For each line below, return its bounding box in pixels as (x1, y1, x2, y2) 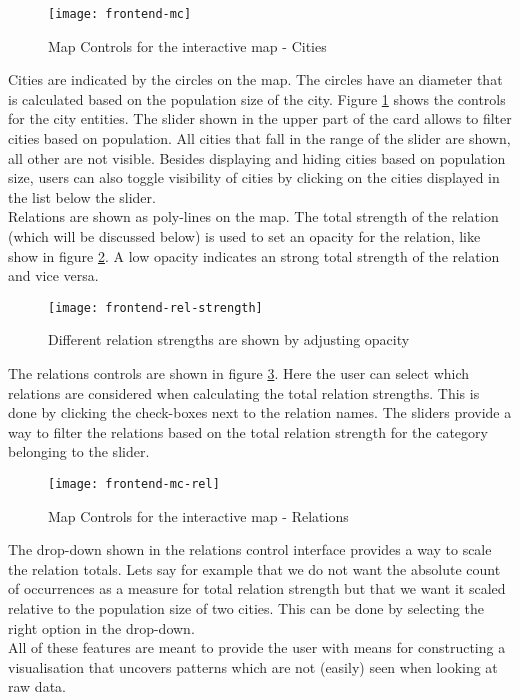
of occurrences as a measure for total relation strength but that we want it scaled (8, 578, 506, 599)
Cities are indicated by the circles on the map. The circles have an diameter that (8, 69, 503, 90)
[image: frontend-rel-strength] (48, 300, 263, 315)
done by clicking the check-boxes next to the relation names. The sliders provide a (8, 402, 512, 423)
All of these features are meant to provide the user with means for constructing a (8, 637, 506, 658)
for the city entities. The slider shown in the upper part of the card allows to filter (8, 108, 512, 129)
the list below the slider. (8, 186, 156, 207)
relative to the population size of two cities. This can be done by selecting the (8, 598, 484, 619)
